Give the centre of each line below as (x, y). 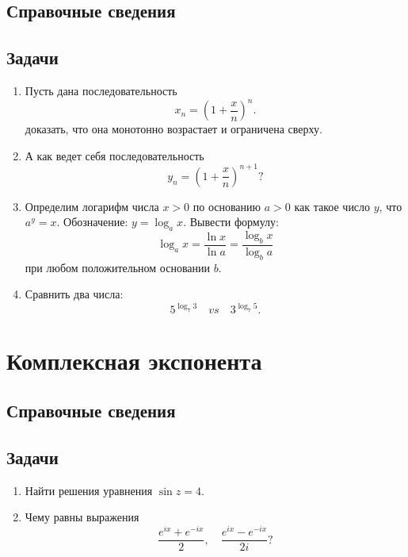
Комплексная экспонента (134, 360)
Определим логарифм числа (92, 206)
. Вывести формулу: (231, 222)
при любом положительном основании (117, 267)
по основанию (227, 206)
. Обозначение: (92, 222)
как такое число (332, 206)
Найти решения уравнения (89, 490)
